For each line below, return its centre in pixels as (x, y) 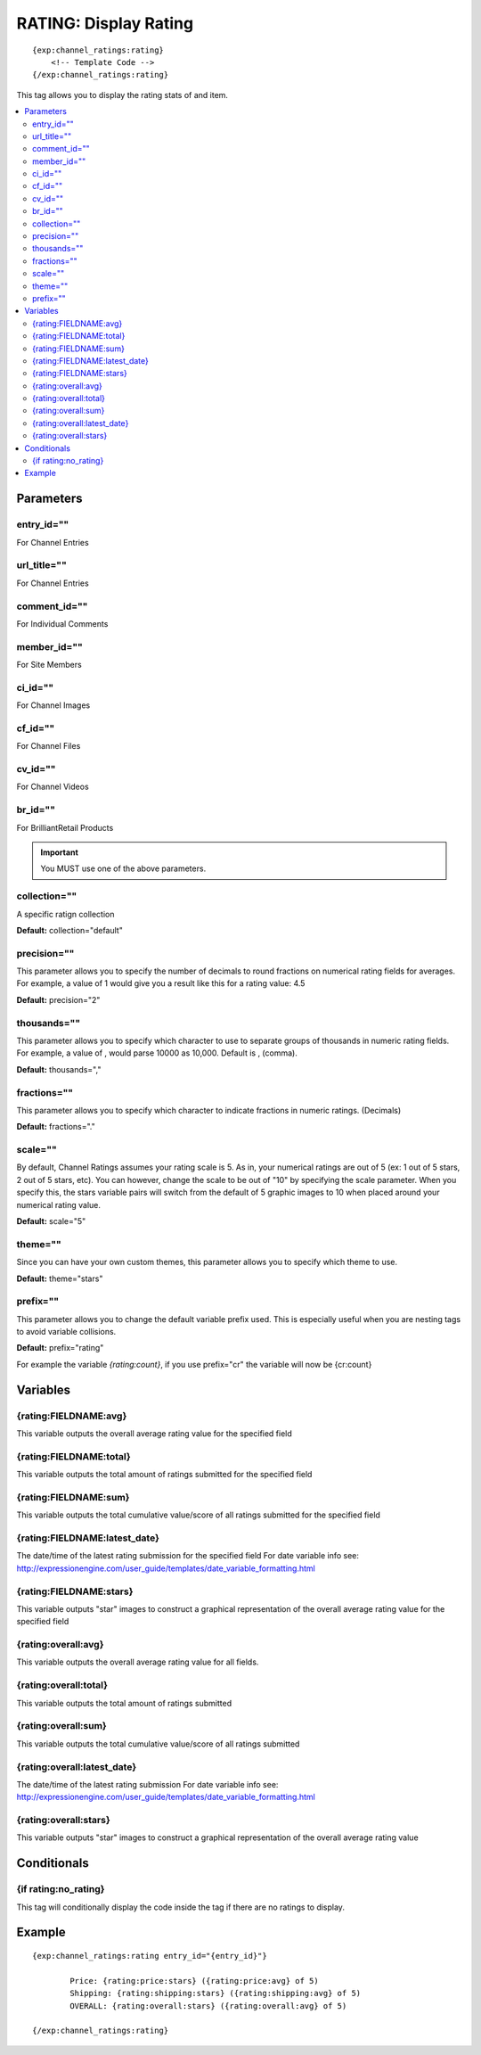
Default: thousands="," (59, 1069)
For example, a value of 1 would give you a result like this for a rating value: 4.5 (161, 983)
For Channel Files (49, 746)
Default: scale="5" (51, 1221)
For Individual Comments (62, 623)
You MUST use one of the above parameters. (123, 868)
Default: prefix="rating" (60, 1348)
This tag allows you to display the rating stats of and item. (122, 95)
